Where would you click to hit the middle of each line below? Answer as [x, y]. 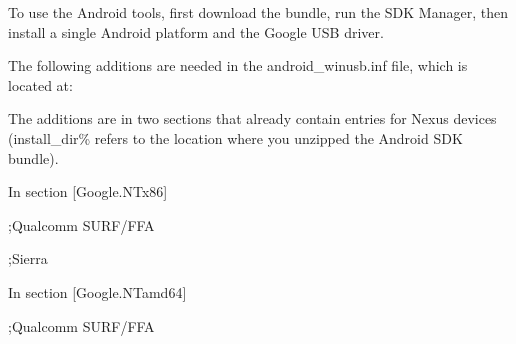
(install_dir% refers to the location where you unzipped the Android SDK [235, 137]
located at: [40, 84]
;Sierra [28, 258]
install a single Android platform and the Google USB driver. [196, 31]
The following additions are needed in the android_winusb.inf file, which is [238, 65]
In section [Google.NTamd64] [97, 291]
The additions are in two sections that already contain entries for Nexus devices [252, 118]
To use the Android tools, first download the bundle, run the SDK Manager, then [258, 12]
